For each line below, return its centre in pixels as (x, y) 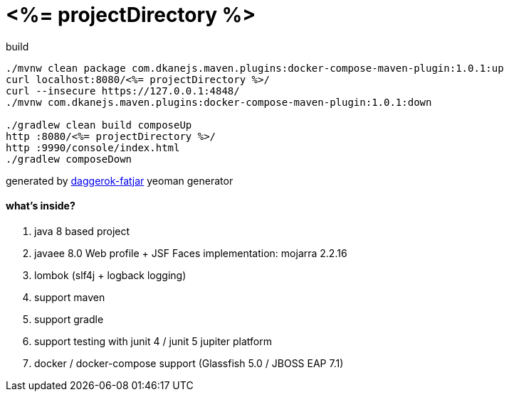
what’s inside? (41, 206)
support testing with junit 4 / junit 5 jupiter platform (153, 341)
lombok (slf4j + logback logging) (110, 275)
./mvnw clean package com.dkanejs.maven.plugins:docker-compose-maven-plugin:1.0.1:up (255, 68)
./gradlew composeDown (69, 159)
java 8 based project (82, 231)
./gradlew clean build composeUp (99, 125)
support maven (70, 297)
